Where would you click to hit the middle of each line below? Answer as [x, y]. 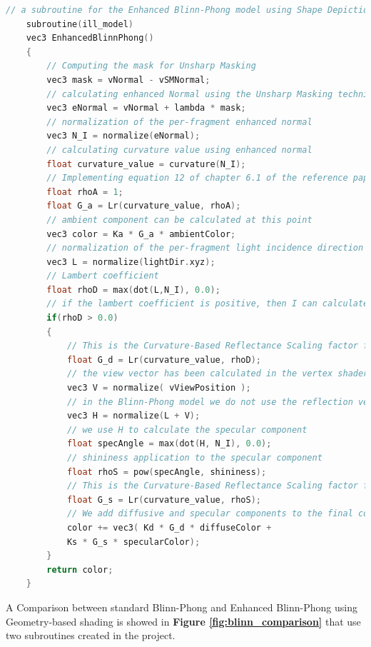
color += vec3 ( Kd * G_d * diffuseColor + [169, 527]
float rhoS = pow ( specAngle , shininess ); [167, 472]
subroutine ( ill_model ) [80, 24]
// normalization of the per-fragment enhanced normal [179, 122]
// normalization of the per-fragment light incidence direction [205, 248]
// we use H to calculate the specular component [187, 430]
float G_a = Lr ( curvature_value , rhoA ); [144, 206]
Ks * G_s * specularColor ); [133, 542]
